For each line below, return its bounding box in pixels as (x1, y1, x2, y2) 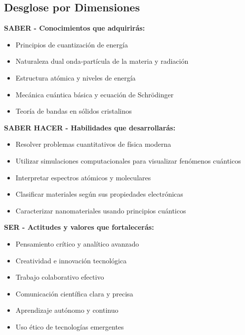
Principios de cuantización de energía (15, 39, 128, 49)
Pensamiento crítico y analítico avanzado (15, 238, 139, 249)
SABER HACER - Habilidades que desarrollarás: (4, 122, 175, 132)
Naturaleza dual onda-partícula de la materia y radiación (15, 56, 189, 66)
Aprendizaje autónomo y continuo (15, 305, 119, 315)
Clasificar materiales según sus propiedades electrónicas (15, 189, 183, 199)
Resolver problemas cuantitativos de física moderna (15, 139, 171, 149)
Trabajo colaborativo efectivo (15, 272, 104, 282)
